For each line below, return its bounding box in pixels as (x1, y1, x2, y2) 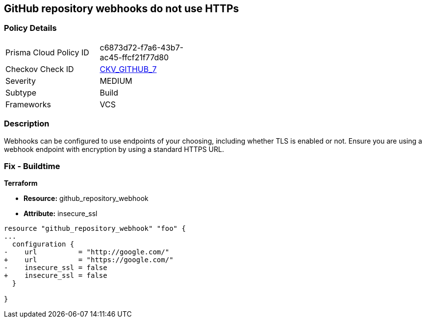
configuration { (12, 240, 75, 248)
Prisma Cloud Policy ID (5, 47, 89, 57)
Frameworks (5, 99, 51, 109)
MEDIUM (100, 75, 132, 86)
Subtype (5, 87, 37, 98)
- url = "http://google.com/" (4, 248, 170, 256)
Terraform (4, 179, 38, 188)
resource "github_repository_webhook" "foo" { (4, 224, 186, 233)
